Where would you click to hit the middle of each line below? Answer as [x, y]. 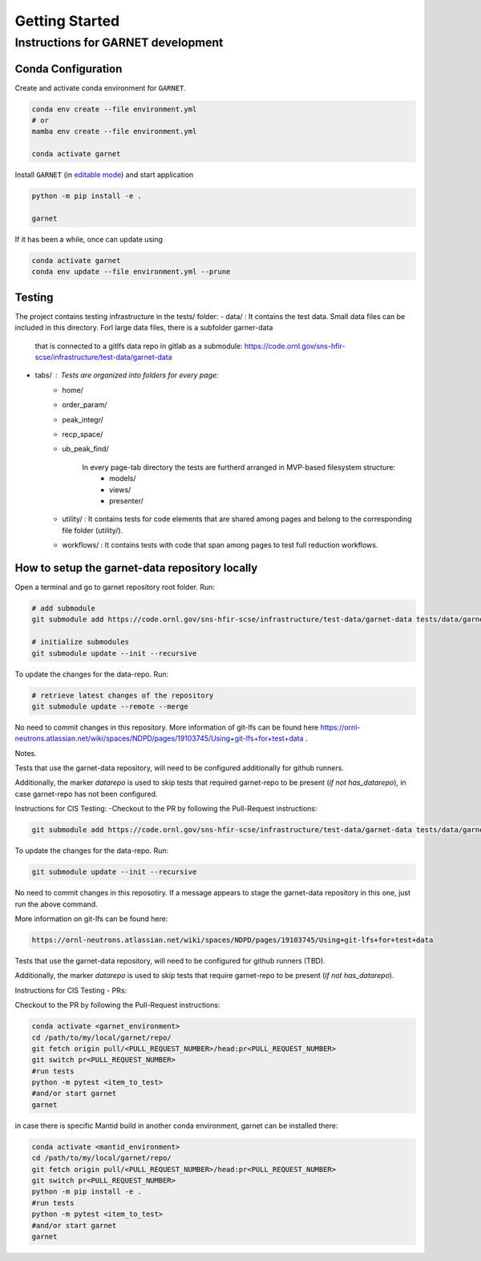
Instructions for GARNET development [119, 42]
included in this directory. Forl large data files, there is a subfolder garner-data [144, 328]
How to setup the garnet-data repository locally [136, 568]
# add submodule [64, 608]
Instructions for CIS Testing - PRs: [71, 990]
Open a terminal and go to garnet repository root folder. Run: [115, 587]
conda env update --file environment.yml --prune [131, 272]
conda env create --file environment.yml [114, 109]
